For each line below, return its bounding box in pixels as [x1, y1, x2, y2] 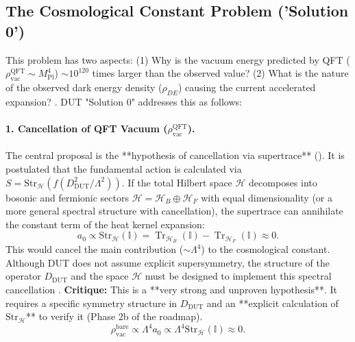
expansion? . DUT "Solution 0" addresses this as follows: [5, 94, 242, 108]
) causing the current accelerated [177, 80, 316, 94]
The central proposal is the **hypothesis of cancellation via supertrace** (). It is [5, 148, 345, 162]
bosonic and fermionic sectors [5, 190, 129, 204]
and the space [71, 269, 129, 283]
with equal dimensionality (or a [201, 190, 333, 204]
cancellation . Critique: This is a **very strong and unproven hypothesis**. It [5, 282, 338, 296]
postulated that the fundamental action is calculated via [5, 161, 242, 175]
